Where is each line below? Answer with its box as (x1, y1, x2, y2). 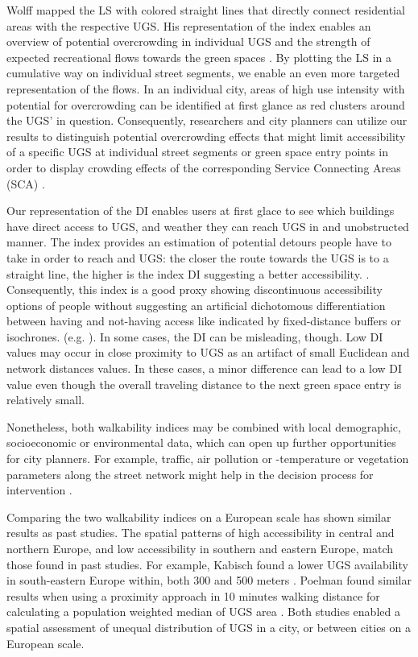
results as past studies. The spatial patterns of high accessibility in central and (6, 524, 395, 541)
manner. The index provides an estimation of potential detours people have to (6, 233, 391, 250)
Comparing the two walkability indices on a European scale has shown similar (6, 508, 391, 525)
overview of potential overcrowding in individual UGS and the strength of (6, 33, 370, 50)
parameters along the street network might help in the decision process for (6, 465, 374, 482)
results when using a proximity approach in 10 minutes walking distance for (6, 587, 380, 604)
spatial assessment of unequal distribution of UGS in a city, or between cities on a (6, 618, 411, 635)
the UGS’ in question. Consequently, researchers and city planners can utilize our (6, 112, 408, 129)
